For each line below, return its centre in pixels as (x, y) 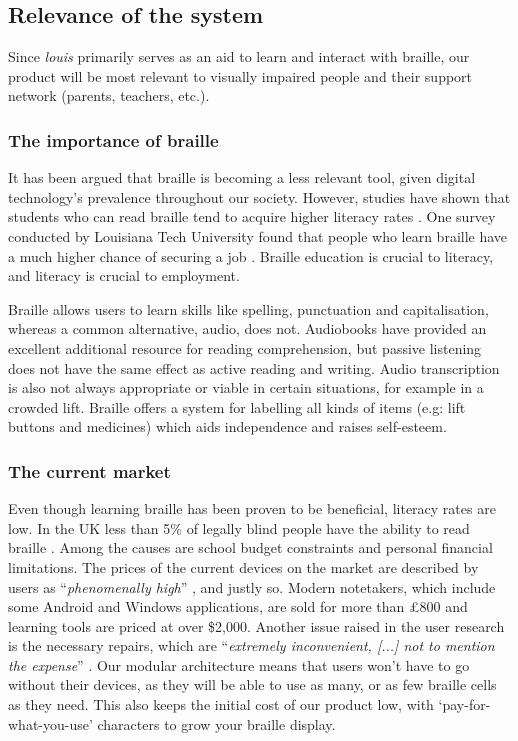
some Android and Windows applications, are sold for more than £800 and (238, 606)
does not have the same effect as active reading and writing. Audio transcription (254, 367)
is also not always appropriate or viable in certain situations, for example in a (246, 387)
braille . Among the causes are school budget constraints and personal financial (250, 547)
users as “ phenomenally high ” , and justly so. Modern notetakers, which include (252, 586)
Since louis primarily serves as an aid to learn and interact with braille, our (239, 56)
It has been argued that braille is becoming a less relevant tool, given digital (242, 177)
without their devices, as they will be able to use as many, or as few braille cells (252, 684)
